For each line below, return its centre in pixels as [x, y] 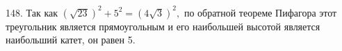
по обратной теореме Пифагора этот [260, 12]
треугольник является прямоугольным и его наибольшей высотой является [163, 26]
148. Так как [32, 12]
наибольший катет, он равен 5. [71, 40]
